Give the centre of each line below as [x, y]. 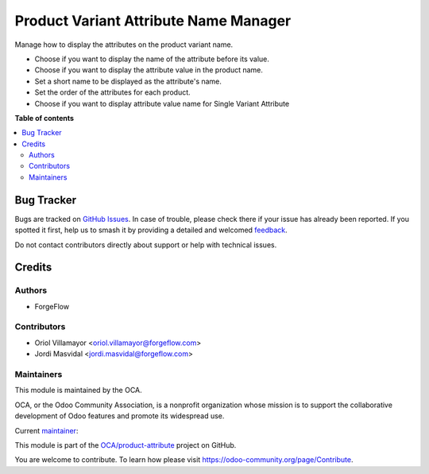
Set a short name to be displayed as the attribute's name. [128, 81]
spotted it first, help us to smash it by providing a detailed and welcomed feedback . [151, 230]
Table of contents [44, 118]
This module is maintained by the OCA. [78, 390]
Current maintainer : [46, 430]
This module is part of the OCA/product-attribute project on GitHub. [126, 445]
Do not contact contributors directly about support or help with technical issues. [146, 245]
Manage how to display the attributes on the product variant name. [124, 45]
